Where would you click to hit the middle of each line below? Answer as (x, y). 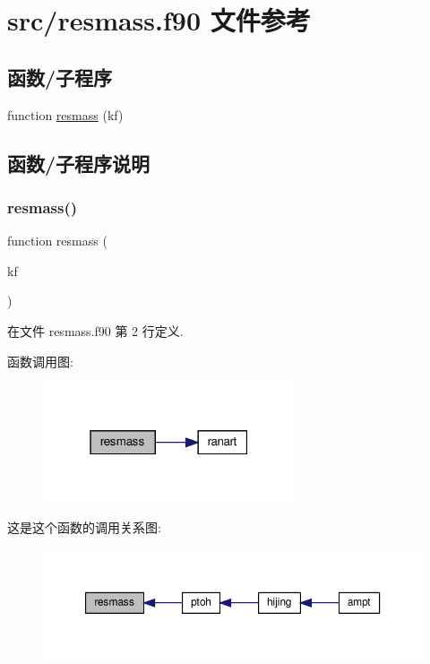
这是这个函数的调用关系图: (84, 527)
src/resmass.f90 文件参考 (159, 20)
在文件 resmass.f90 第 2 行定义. (95, 330)
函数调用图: (40, 361)
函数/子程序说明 (79, 163)
